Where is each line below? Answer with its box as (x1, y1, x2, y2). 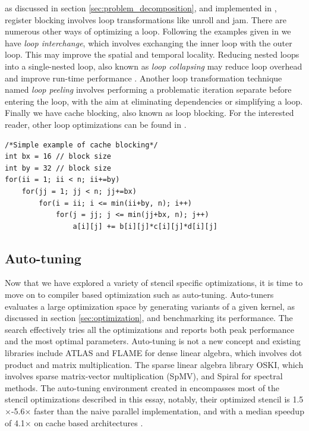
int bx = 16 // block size (5, 152, 111, 161)
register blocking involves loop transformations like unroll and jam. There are (5, 13, 286, 26)
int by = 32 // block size (5, 163, 111, 172)
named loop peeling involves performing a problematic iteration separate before (5, 83, 292, 96)
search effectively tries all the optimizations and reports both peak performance (5, 323, 295, 335)
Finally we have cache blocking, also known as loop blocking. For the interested (5, 106, 294, 119)
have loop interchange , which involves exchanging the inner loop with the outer (5, 36, 292, 49)
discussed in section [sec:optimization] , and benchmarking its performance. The (5, 312, 293, 324)
